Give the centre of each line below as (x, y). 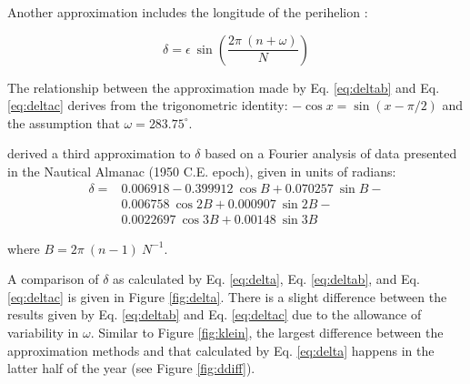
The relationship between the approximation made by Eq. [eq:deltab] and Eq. (224, 87)
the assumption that (64, 122)
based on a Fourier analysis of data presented (331, 153)
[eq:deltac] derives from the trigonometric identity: (148, 105)
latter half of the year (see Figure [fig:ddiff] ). (131, 368)
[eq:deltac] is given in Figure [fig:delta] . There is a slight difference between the (227, 296)
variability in (43, 333)
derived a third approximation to (99, 153)
